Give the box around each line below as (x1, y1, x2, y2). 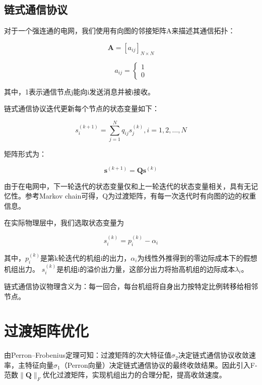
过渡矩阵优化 (4, 320, 89, 341)
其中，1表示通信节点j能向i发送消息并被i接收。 (4, 86, 155, 97)
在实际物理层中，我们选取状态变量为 (4, 217, 124, 228)
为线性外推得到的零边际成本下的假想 (137, 252, 257, 263)
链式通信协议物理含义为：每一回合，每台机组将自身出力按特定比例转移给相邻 (4, 280, 258, 291)
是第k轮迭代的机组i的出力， (40, 252, 131, 263)
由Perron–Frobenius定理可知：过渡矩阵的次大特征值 (4, 350, 171, 360)
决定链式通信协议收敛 (178, 350, 249, 360)
